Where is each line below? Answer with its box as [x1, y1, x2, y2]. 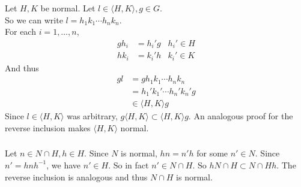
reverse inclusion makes [5, 121, 91, 134]
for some [196, 147, 228, 159]
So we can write [5, 13, 63, 26]
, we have [46, 158, 81, 171]
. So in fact [108, 158, 149, 171]
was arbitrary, [67, 110, 118, 122]
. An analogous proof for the [188, 110, 293, 122]
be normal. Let [40, 1, 96, 14]
